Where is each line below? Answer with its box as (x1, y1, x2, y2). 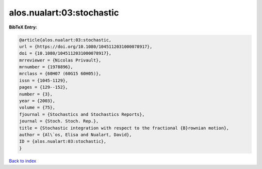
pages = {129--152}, (19, 85, 68, 90)
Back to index (9, 158, 36, 164)
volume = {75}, (19, 105, 55, 110)
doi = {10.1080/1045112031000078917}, (19, 51, 112, 56)
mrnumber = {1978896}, (19, 64, 73, 70)
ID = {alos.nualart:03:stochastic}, (19, 138, 107, 144)
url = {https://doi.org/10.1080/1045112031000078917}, (19, 44, 152, 49)
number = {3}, (19, 91, 53, 97)
